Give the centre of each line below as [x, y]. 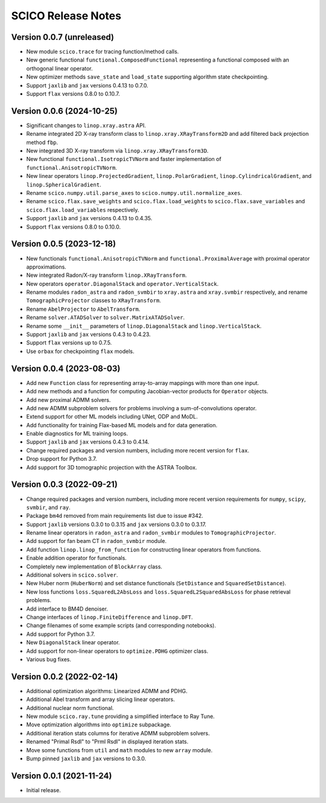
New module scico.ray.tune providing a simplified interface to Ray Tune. [120, 716]
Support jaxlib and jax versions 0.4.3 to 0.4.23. [88, 334]
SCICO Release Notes [66, 16]
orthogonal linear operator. [59, 68]
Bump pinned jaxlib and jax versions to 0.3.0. [86, 758]
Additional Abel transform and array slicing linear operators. [101, 699]
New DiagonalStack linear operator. [73, 643]
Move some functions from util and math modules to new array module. [120, 750]
